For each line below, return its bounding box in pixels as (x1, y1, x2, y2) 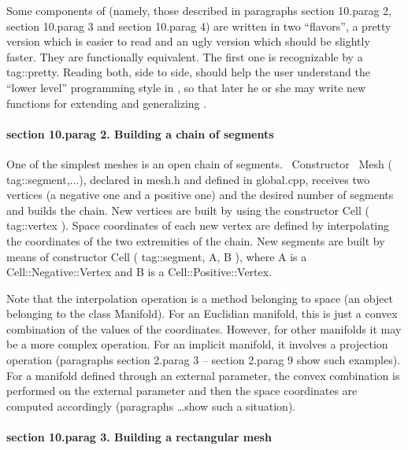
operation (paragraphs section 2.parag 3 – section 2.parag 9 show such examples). (6, 352, 400, 368)
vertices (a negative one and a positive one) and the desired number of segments (6, 186, 394, 203)
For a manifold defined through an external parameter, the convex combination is (6, 367, 400, 383)
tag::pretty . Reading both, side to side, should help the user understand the (6, 64, 370, 80)
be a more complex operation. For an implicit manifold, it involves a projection (6, 336, 388, 352)
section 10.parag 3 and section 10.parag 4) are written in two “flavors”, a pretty (6, 17, 391, 34)
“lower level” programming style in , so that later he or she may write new (6, 79, 366, 95)
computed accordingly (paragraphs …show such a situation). (6, 397, 296, 414)
